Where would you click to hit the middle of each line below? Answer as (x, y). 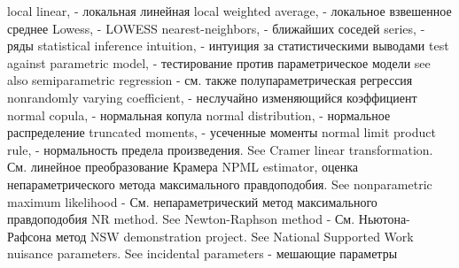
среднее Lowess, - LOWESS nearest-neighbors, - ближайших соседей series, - (216, 28)
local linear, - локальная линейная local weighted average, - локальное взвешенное (229, 11)
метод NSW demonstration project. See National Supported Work (234, 236)
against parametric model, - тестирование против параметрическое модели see (219, 62)
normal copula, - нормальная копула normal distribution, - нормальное (199, 115)
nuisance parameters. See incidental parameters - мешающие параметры (202, 253)
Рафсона (29, 236)
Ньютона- (384, 219)
